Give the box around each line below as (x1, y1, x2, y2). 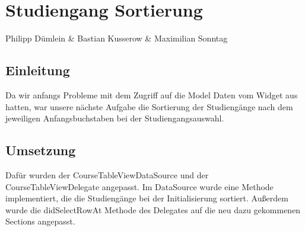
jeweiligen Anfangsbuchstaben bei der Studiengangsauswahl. (5, 112, 224, 124)
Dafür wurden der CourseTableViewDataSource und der (5, 168, 209, 181)
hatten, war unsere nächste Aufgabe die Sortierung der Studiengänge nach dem (5, 100, 293, 113)
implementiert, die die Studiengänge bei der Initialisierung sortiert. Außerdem (5, 192, 288, 204)
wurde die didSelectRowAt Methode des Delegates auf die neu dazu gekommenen (5, 203, 301, 216)
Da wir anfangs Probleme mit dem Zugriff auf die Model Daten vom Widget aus (5, 88, 298, 101)
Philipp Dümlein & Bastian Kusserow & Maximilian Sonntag (5, 32, 228, 44)
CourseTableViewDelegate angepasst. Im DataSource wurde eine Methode (5, 180, 274, 192)
